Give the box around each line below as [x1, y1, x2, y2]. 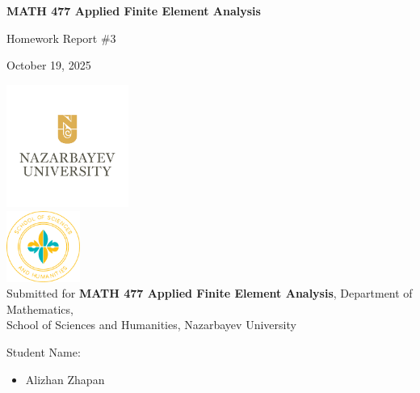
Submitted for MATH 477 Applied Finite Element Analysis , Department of [6, 285, 413, 302]
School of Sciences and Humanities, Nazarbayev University [6, 316, 296, 333]
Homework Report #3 [6, 29, 116, 46]
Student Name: [6, 343, 81, 360]
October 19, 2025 [6, 57, 91, 74]
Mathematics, [6, 300, 73, 317]
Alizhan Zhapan [25, 370, 105, 387]
